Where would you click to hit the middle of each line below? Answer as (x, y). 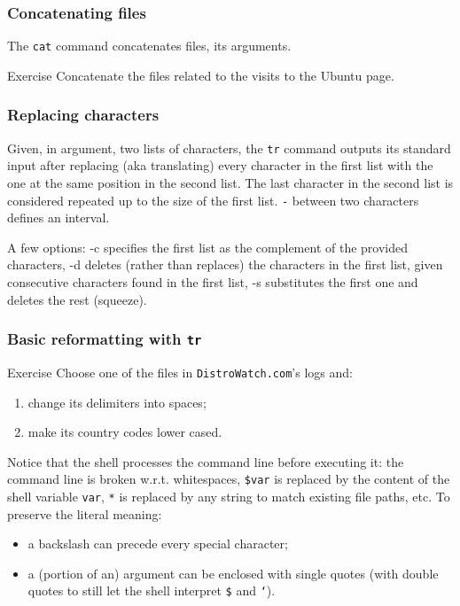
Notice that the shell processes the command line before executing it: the (206, 461)
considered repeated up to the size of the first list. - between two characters (213, 200)
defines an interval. (58, 218)
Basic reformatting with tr (105, 339)
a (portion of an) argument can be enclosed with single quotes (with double (233, 573)
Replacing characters (83, 115)
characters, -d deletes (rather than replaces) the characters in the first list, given (225, 264)
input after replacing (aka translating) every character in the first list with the (220, 165)
